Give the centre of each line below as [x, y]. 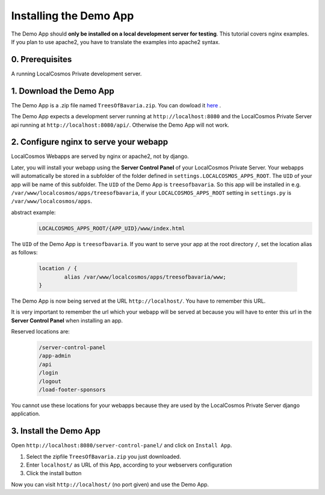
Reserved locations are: [41, 332]
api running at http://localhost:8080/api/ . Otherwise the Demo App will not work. [120, 125]
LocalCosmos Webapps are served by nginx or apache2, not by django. [100, 156]
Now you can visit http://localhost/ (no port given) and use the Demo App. [110, 484]
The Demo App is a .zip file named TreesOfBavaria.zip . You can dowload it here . [116, 105]
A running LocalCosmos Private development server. [76, 74]
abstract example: [33, 212]
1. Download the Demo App [63, 91]
